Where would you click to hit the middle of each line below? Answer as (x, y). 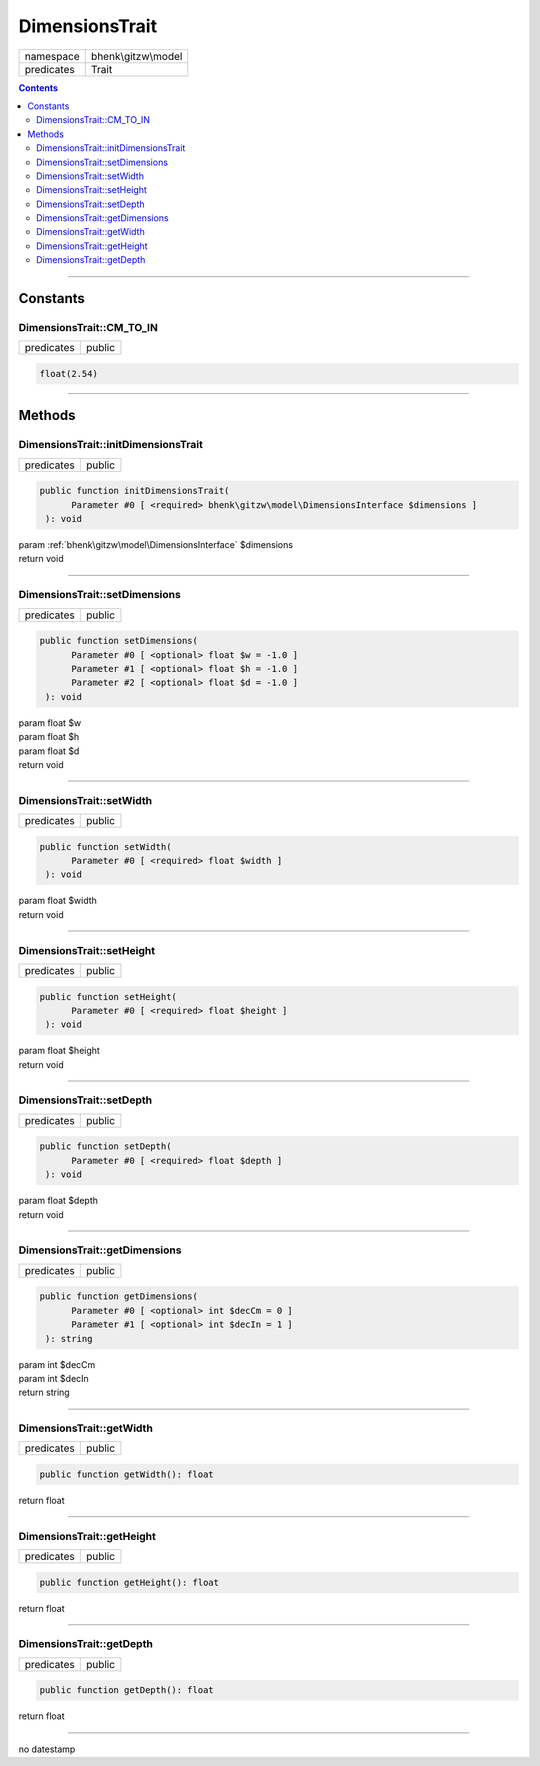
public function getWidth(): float (126, 1474)
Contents (38, 87)
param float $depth (58, 1201)
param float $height (59, 1051)
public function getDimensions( (119, 1296)
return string (44, 1392)
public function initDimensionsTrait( (134, 491)
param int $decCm (57, 1364)
